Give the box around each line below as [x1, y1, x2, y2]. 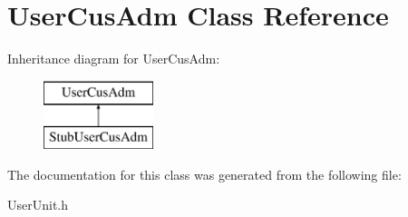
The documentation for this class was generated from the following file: [7, 164, 402, 183]
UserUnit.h [7, 195, 69, 214]
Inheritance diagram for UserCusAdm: [7, 49, 220, 68]
